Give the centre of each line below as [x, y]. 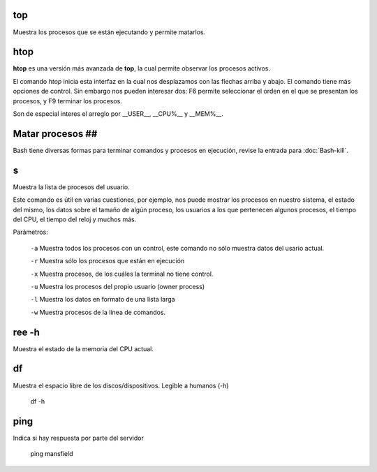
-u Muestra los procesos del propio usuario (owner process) [118, 286]
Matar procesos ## [55, 134]
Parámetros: [30, 232]
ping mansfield [52, 454]
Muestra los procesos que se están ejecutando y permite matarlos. [109, 32]
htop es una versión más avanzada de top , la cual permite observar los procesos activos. [141, 68]
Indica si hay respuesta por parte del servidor [79, 438]
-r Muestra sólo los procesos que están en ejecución [108, 261]
